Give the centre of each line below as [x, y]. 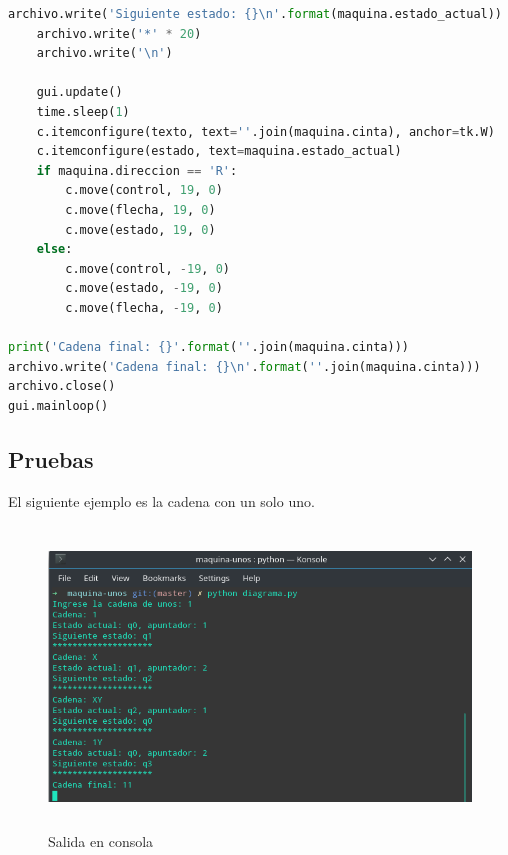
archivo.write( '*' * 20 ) [119, 33]
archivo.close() [62, 386]
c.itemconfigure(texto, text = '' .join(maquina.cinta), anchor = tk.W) [265, 131]
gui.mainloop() [58, 405]
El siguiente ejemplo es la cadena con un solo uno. [161, 500]
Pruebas [51, 458]
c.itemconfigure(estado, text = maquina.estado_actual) [219, 151]
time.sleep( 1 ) [83, 111]
